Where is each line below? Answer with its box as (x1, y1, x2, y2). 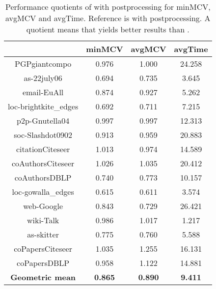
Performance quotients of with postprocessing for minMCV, (5, 1, 211, 12)
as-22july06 (24, 72, 62, 83)
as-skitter (27, 229, 59, 240)
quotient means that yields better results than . (26, 24, 189, 35)
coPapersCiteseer (14, 243, 72, 254)
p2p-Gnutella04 (17, 115, 70, 126)
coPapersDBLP (17, 257, 70, 268)
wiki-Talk (27, 214, 59, 226)
